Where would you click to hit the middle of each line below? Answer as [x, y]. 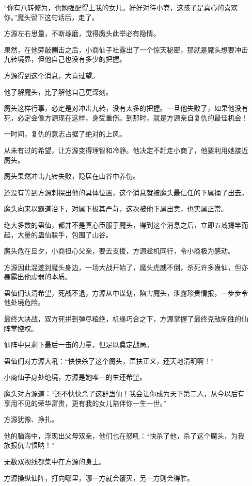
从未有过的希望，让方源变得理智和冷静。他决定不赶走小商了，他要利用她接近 [126, 150]
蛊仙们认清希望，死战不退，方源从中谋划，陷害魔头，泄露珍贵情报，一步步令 [126, 293]
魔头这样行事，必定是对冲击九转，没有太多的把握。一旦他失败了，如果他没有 [126, 108]
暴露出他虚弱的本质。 [38, 277]
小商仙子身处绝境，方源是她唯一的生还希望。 [75, 377]
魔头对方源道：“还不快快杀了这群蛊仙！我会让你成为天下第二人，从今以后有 [124, 394]
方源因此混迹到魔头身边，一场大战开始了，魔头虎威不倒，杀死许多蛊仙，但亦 [126, 267]
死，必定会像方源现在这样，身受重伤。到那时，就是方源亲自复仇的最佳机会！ [126, 117]
